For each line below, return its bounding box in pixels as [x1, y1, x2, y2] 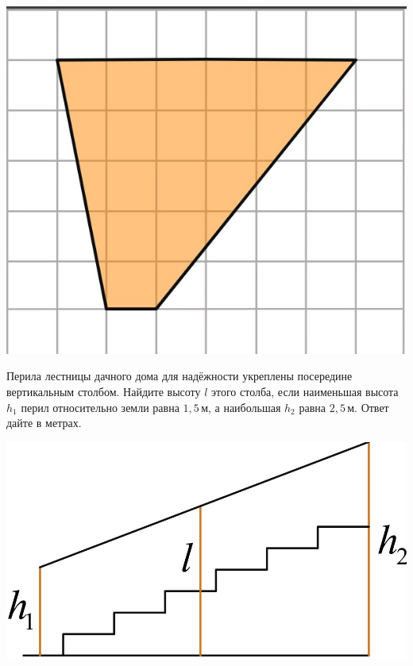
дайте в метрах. [6, 414, 82, 431]
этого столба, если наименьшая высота [211, 383, 399, 399]
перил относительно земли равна [21, 398, 179, 415]
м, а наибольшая [201, 398, 281, 415]
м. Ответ [347, 398, 389, 415]
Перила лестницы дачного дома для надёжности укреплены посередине [6, 368, 353, 384]
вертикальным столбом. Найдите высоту [6, 383, 201, 399]
